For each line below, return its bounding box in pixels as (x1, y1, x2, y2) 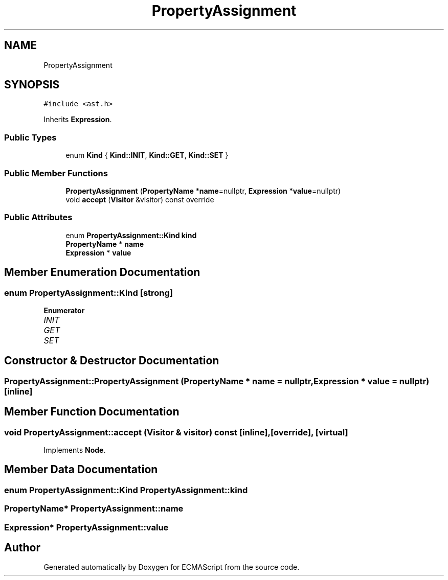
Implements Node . (43, 445, 106, 454)
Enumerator (43, 306, 85, 315)
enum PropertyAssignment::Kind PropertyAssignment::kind (4, 484, 248, 495)
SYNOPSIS (4, 78, 60, 91)
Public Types (4, 132, 57, 143)
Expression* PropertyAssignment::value (4, 522, 169, 532)
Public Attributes (4, 212, 73, 223)
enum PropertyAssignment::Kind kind (65, 230, 197, 240)
